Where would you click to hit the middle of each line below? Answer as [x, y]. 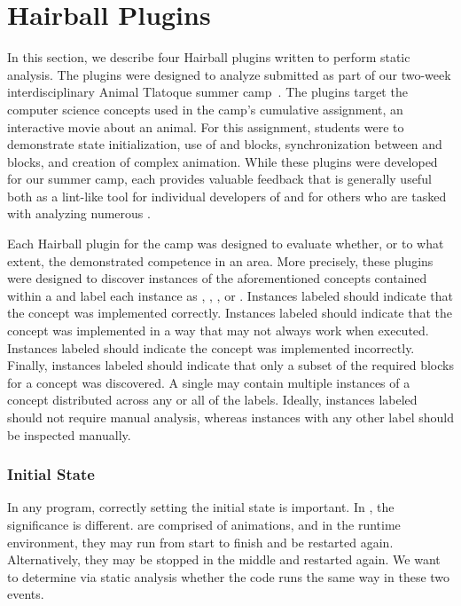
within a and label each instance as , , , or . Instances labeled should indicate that [230, 295]
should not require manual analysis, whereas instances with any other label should [230, 417]
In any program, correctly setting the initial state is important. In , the [201, 507]
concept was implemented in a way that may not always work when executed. [218, 331]
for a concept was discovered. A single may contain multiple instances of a [209, 382]
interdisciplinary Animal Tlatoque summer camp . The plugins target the [207, 92]
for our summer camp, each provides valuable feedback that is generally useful [219, 179]
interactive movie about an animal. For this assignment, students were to [206, 126]
